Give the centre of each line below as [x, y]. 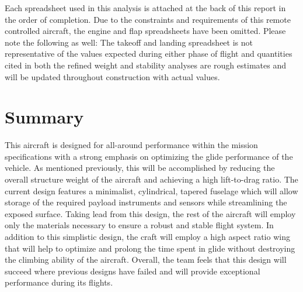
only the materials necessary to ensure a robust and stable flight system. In [139, 225]
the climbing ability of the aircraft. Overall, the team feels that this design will [146, 260]
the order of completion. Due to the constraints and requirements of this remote [148, 19]
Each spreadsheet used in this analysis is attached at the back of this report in [145, 8]
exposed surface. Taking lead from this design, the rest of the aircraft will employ [150, 213]
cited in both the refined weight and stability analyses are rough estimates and [145, 65]
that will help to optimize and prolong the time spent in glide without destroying [150, 248]
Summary [44, 117]
